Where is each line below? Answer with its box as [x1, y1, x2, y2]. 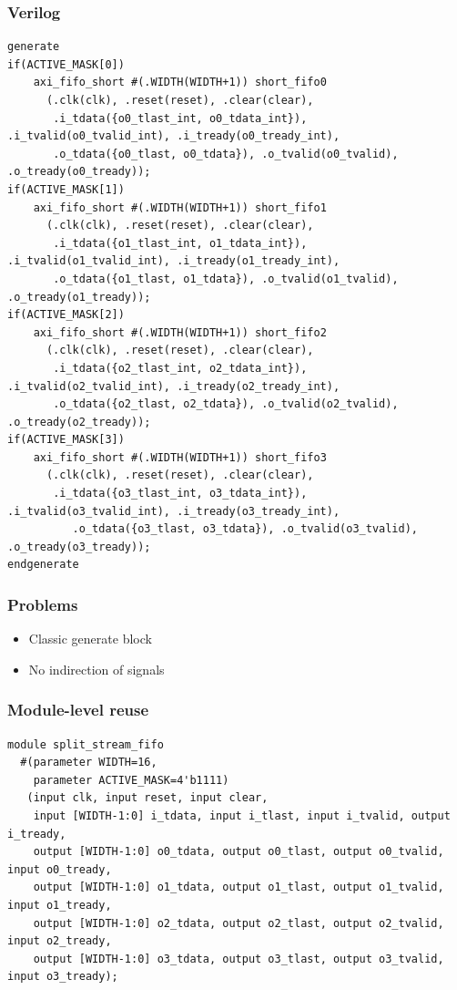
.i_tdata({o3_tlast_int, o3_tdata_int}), [53, 487, 308, 500]
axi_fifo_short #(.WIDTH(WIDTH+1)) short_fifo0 [33, 76, 327, 89]
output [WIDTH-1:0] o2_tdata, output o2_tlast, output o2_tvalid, [33, 916, 444, 930]
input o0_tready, [7, 862, 112, 876]
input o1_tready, [7, 899, 112, 912]
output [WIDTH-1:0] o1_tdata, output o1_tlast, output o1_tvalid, [33, 881, 444, 894]
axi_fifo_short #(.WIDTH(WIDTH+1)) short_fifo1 [33, 201, 327, 214]
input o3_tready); [7, 970, 118, 984]
